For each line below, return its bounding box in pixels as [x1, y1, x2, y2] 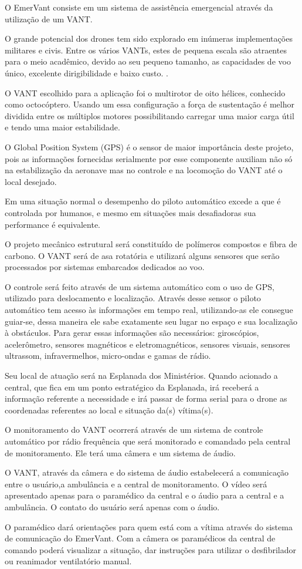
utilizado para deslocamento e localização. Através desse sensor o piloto [5, 292, 261, 304]
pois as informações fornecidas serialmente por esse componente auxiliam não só [5, 152, 293, 164]
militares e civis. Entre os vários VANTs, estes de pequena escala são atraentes [5, 43, 287, 56]
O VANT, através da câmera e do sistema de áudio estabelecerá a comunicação [5, 466, 289, 479]
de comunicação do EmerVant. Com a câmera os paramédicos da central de [5, 532, 276, 544]
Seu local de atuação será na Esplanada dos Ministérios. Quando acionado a [5, 369, 278, 382]
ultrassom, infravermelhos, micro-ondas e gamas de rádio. [5, 349, 211, 362]
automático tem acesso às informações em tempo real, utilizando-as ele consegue [5, 304, 293, 316]
